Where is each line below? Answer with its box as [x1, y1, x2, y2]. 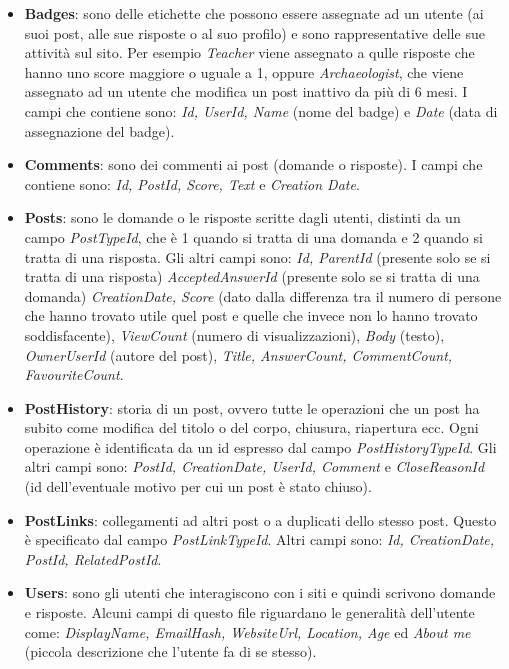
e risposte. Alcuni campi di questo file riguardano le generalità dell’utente [24, 602, 475, 623]
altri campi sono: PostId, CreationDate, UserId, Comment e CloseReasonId [24, 456, 485, 477]
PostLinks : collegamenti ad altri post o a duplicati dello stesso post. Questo [24, 509, 497, 530]
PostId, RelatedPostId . [24, 548, 162, 569]
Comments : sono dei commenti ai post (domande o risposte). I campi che [24, 154, 483, 175]
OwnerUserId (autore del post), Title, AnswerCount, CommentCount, [24, 344, 453, 365]
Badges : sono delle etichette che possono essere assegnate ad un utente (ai [24, 3, 484, 23]
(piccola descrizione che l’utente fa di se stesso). [24, 641, 317, 662]
